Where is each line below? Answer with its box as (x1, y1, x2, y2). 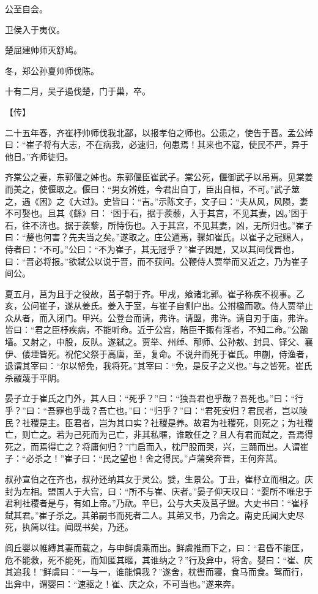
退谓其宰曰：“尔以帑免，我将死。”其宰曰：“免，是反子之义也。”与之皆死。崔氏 (5, 359, 312, 372)
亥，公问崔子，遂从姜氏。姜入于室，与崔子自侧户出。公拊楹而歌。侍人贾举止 (5, 299, 313, 312)
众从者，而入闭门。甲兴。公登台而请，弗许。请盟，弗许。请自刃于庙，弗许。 (5, 311, 313, 324)
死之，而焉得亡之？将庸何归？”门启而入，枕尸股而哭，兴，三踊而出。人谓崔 (5, 440, 309, 452)
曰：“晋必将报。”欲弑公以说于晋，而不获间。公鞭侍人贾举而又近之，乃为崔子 (5, 254, 309, 267)
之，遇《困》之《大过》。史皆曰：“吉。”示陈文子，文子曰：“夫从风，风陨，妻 (5, 194, 308, 207)
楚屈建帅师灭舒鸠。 (5, 44, 82, 56)
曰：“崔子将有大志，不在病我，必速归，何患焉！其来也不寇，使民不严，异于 (5, 138, 309, 151)
